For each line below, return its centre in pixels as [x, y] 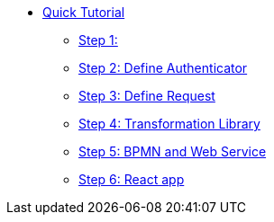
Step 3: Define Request [147, 96]
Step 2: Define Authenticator [163, 68]
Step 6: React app [132, 179]
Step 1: [98, 40]
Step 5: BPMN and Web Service [173, 151]
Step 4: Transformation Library [169, 124]
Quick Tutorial [84, 12]
